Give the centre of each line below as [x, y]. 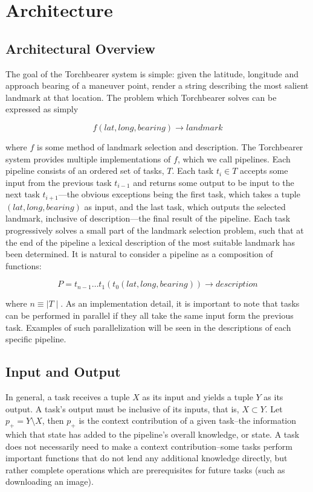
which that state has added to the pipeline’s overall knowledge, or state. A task [153, 434]
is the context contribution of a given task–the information [188, 420]
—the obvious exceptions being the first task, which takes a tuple [179, 194]
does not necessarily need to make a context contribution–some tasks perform [149, 446]
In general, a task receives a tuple [68, 396]
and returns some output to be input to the [214, 182]
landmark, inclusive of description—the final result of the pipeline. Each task [148, 218]
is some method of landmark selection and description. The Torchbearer [170, 146]
